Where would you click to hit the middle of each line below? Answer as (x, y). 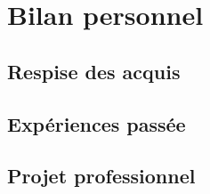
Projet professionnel (101, 176)
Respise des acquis (94, 71)
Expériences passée (97, 123)
